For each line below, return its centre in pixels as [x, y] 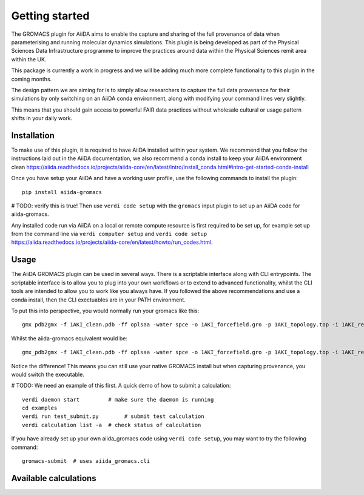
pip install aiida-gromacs [62, 192]
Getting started [50, 16]
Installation [33, 136]
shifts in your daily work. [42, 118]
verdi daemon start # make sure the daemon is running [118, 399]
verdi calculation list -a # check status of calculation [112, 425]
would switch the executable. [48, 374]
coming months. [32, 79]
